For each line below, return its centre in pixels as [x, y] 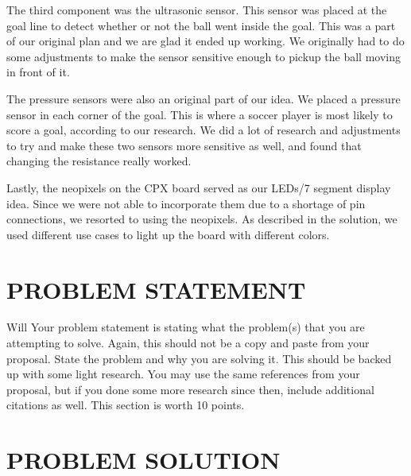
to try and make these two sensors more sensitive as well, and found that [184, 145]
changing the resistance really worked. [99, 161]
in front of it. [38, 72]
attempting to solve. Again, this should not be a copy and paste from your [188, 343]
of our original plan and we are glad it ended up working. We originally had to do [205, 41]
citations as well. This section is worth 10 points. [126, 405]
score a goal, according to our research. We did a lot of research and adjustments [204, 130]
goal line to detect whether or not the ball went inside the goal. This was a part [201, 25]
